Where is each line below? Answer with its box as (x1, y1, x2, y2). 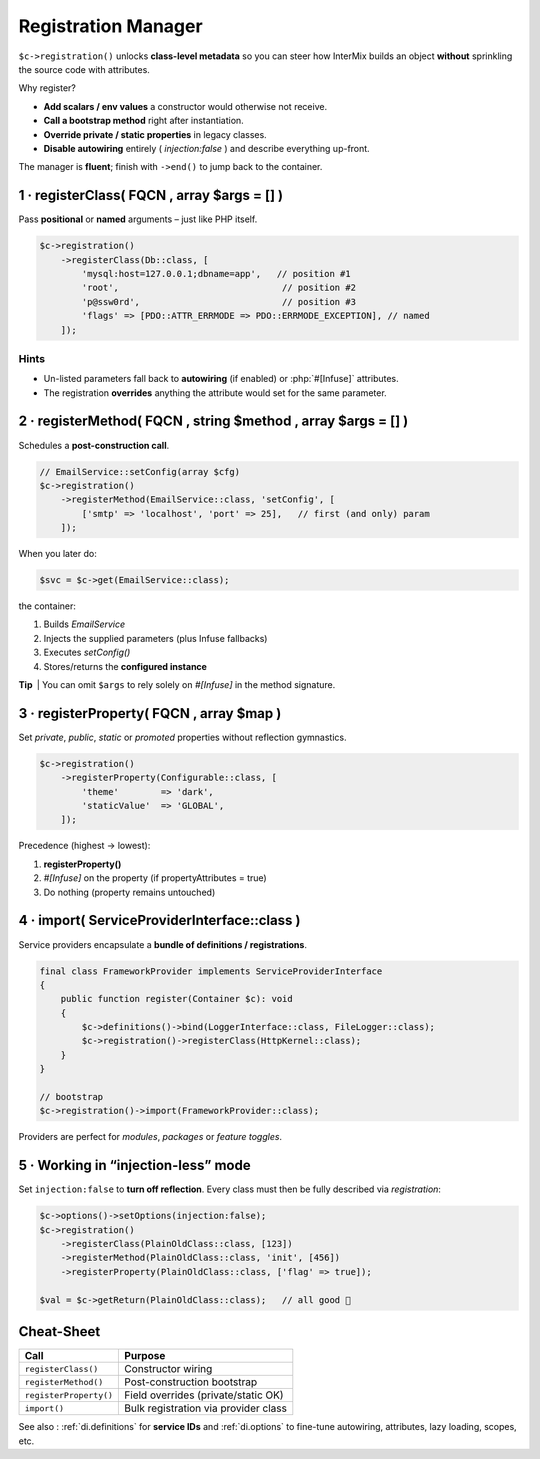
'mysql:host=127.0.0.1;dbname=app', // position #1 (81, 268, 351, 279)
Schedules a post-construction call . (18, 439, 170, 451)
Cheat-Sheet (18, 1323, 101, 1340)
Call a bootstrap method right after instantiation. (43, 115, 244, 127)
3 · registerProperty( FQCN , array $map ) (18, 705, 282, 722)
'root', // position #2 (81, 282, 357, 294)
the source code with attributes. (18, 63, 150, 75)
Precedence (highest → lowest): (18, 840, 151, 852)
